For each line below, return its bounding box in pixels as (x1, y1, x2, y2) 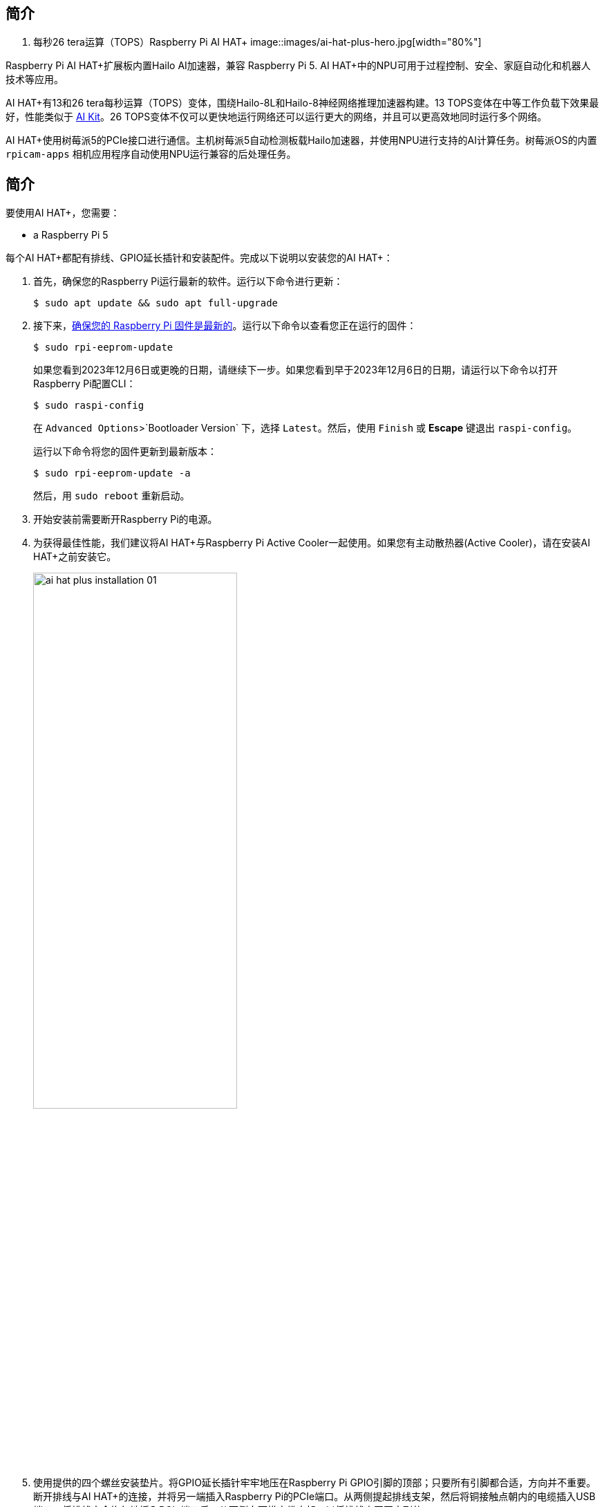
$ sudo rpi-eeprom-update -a (33, 468, 191, 479)
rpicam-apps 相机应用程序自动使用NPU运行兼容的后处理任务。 (6, 148, 296, 160)
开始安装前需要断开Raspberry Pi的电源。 (33, 513, 218, 526)
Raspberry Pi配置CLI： (33, 378, 136, 390)
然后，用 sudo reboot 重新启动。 (33, 490, 190, 502)
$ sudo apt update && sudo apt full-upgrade (33, 297, 279, 309)
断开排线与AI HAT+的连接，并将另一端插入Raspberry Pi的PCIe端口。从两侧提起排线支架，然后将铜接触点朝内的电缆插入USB (33, 1490, 596, 1503)
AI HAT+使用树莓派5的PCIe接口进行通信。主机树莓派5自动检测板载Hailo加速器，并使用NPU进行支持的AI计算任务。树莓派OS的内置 (6, 134, 597, 147)
